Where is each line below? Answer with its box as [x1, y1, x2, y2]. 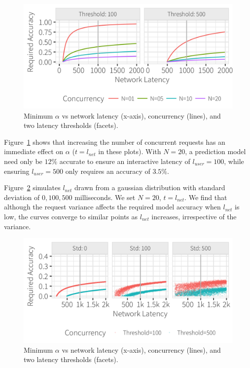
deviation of [4, 192, 40, 202]
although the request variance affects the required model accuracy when [4, 202, 221, 212]
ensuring [4, 165, 30, 176]
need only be [4, 156, 42, 166]
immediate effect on [4, 146, 64, 157]
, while [224, 156, 244, 166]
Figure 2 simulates [4, 182, 61, 193]
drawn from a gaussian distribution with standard [74, 182, 225, 193]
